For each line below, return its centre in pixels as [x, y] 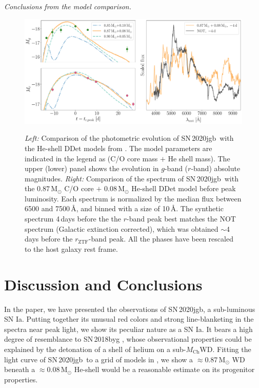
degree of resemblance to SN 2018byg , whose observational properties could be [128, 339]
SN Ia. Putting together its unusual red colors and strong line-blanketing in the [129, 319]
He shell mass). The [199, 158]
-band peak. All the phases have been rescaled [161, 239]
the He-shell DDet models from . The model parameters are [118, 148]
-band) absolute [216, 168]
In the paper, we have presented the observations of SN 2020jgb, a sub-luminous [130, 309]
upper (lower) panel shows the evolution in [92, 168]
